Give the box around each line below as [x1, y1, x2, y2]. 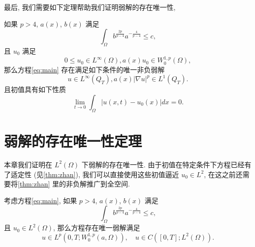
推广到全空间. [87, 179, 130, 189]
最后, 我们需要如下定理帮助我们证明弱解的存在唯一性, [4, 2, 176, 12]
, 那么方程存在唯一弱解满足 [53, 222, 140, 233]
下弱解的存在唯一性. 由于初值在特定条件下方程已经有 [81, 159, 252, 169]
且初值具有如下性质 [4, 84, 66, 94]
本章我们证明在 [4, 159, 52, 169]
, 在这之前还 [204, 169, 243, 179]
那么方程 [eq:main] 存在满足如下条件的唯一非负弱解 [4, 64, 165, 74]
